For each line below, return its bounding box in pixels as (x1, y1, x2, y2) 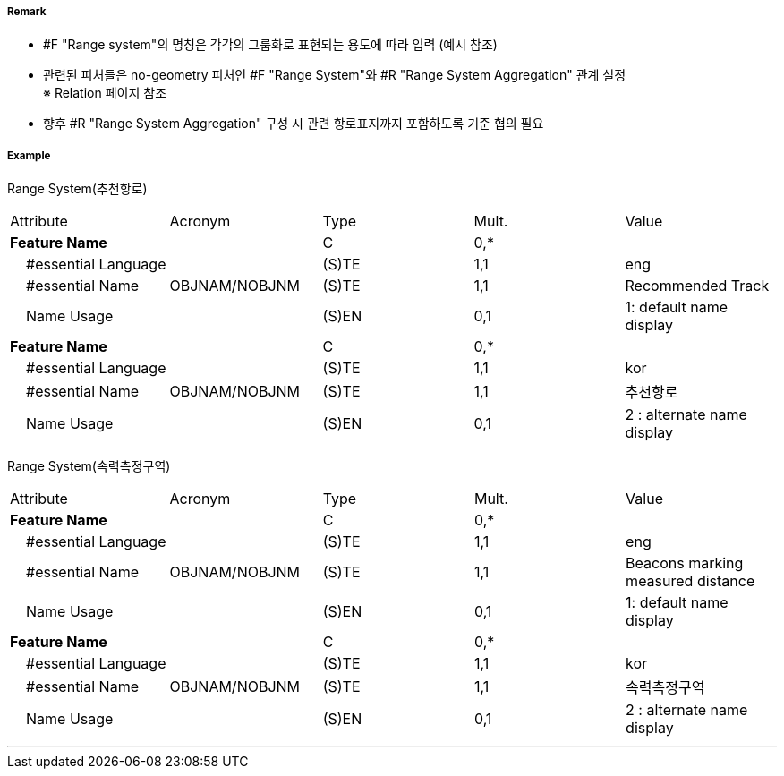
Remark (7, 5, 47, 18)
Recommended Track (625, 277, 770, 295)
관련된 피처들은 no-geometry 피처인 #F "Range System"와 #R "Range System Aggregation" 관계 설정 (43, 67, 626, 83)
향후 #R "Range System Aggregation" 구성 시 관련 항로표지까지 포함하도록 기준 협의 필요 (43, 115, 544, 132)
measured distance (626, 572, 755, 591)
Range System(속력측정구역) (7, 458, 171, 474)
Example (7, 149, 51, 162)
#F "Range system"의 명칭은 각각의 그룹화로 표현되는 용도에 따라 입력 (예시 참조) (43, 37, 498, 53)
